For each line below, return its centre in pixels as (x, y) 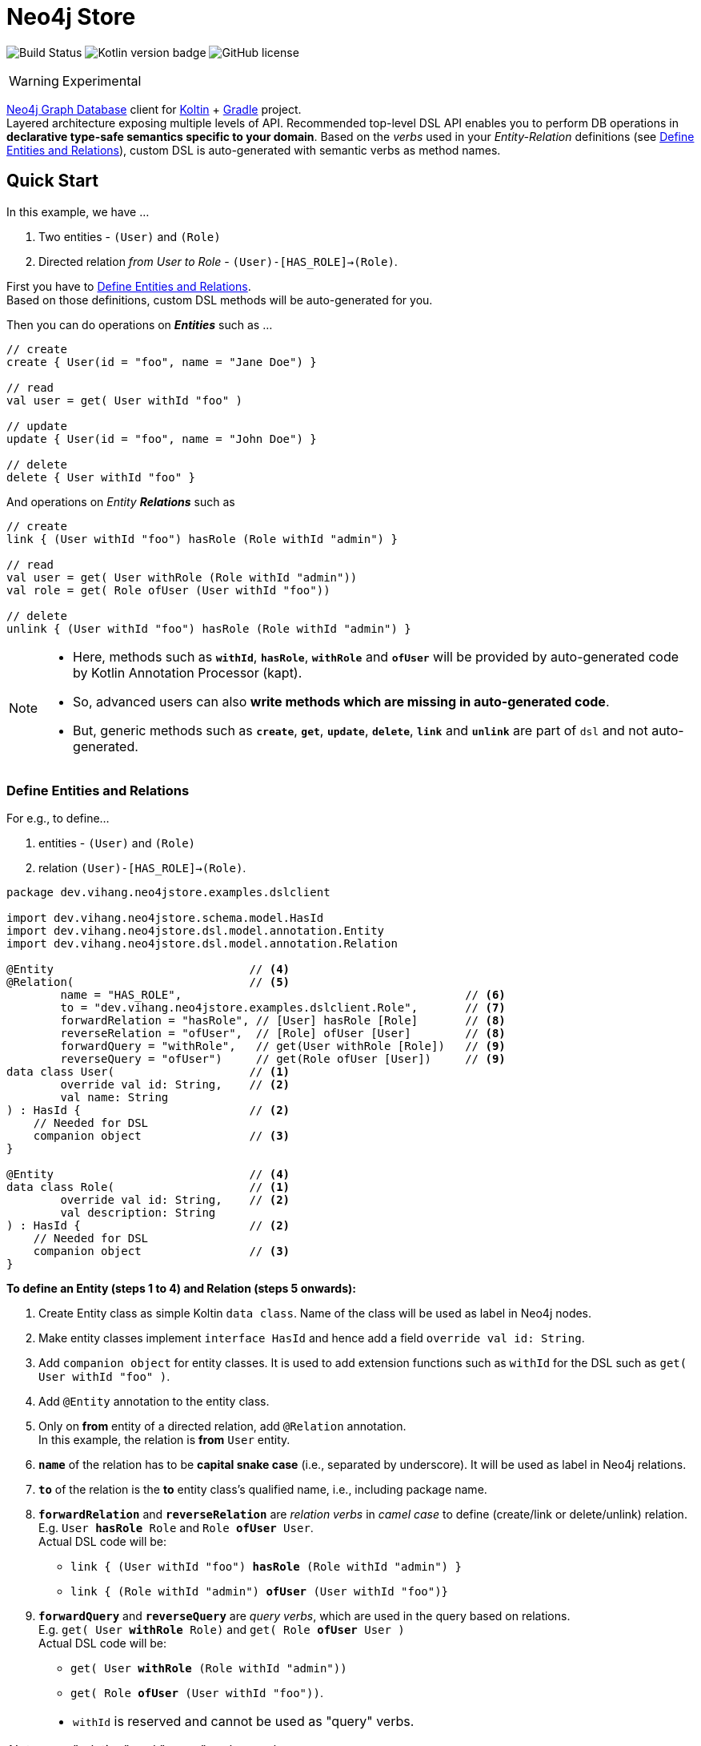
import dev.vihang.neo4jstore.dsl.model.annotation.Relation (202, 944)
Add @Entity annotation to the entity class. (154, 1402)
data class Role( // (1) (148, 1187)
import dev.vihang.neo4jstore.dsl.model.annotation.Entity (196, 931)
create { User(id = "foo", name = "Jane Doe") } (162, 362)
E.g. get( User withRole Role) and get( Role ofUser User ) (222, 1630)
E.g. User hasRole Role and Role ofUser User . (176, 1528)
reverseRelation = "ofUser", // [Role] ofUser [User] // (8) (283, 1034)
